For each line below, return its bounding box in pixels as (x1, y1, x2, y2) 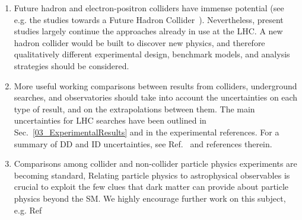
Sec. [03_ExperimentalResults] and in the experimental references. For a (14, 125, 279, 138)
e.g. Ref (14, 203, 42, 216)
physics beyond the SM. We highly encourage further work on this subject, (14, 192, 286, 204)
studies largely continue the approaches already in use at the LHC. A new (14, 25, 283, 37)
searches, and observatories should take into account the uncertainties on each (14, 91, 298, 103)
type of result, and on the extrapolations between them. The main (14, 102, 255, 115)
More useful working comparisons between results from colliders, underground (14, 79, 297, 92)
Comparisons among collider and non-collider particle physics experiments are (14, 157, 297, 170)
